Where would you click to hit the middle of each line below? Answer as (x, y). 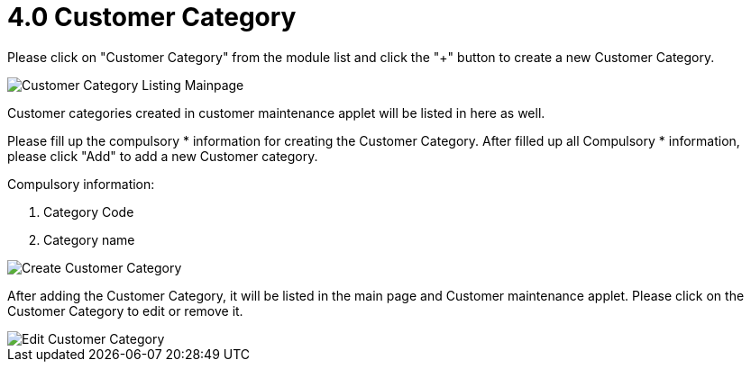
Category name (89, 239)
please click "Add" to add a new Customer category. (163, 156)
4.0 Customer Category (152, 17)
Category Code (89, 211)
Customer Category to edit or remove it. (125, 310)
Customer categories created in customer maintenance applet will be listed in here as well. (276, 112)
